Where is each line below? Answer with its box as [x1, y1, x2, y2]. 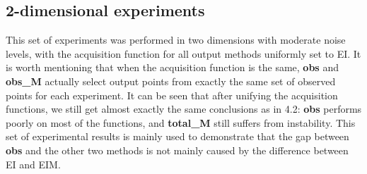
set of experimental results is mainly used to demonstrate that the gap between [6, 129, 349, 144]
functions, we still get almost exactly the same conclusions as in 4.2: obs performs [6, 101, 362, 116]
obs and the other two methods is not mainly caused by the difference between [6, 142, 349, 157]
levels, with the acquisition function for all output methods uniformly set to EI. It [6, 46, 361, 61]
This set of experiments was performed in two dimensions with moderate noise [6, 32, 346, 47]
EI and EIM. [6, 156, 61, 171]
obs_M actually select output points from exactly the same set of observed [6, 73, 336, 88]
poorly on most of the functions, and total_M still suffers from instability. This [6, 115, 356, 130]
